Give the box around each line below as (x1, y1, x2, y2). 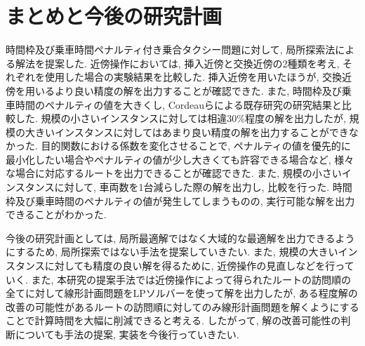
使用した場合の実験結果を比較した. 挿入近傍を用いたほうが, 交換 (44, 69, 343, 84)
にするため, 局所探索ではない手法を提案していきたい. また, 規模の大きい (6, 244, 338, 259)
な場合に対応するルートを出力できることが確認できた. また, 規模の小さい (6, 166, 342, 180)
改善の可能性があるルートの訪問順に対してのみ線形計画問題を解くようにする (6, 299, 359, 314)
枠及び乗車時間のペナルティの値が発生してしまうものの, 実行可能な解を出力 (6, 193, 355, 208)
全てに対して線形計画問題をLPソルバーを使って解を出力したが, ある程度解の (6, 286, 358, 300)
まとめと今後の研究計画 (6, 1, 223, 30)
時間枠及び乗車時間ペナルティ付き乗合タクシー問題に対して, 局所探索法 (6, 42, 336, 57)
